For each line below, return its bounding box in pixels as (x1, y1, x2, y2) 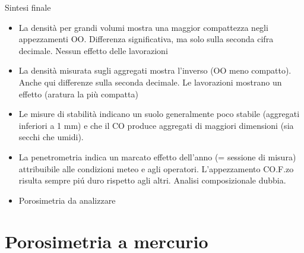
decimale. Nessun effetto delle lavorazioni (18, 44, 168, 56)
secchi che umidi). (18, 131, 84, 143)
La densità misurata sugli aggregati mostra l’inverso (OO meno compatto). (18, 64, 292, 77)
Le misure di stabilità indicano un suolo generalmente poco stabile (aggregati (18, 107, 300, 120)
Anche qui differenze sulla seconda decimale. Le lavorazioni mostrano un (18, 75, 282, 88)
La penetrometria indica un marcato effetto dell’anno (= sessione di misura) (18, 150, 296, 163)
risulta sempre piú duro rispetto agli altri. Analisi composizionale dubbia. (18, 174, 286, 186)
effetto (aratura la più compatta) (18, 87, 138, 100)
